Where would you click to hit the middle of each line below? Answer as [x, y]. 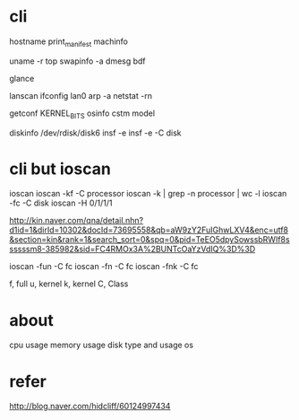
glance [22, 78]
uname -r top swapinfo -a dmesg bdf [77, 61]
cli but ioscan [60, 169]
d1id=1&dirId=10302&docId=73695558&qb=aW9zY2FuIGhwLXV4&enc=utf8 [149, 230]
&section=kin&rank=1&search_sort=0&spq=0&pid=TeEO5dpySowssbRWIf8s [149, 240]
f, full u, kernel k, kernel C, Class [69, 284]
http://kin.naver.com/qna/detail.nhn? [77, 221]
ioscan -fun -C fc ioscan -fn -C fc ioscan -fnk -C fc [104, 267]
